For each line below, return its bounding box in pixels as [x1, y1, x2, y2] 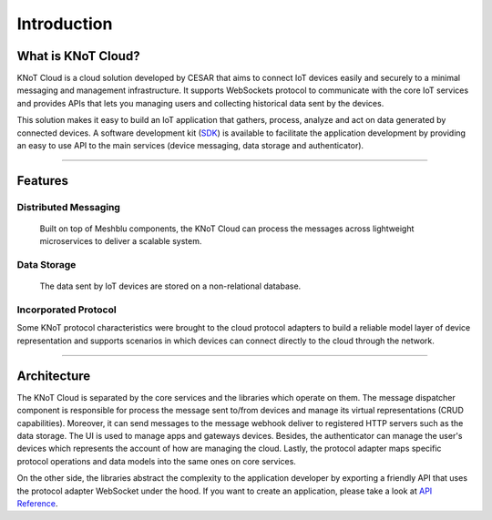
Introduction [16, 14, 113, 34]
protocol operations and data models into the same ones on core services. [16, 455, 296, 466]
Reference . [16, 497, 58, 509]
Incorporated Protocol [16, 303, 118, 316]
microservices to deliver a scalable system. [39, 236, 202, 247]
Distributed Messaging [16, 200, 120, 213]
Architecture [16, 368, 91, 383]
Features [16, 173, 68, 189]
